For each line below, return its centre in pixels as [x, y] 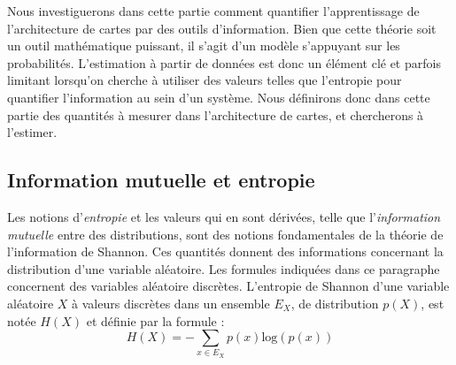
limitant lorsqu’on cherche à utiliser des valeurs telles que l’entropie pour [205, 80]
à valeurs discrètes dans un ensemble [171, 303]
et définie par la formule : [155, 320]
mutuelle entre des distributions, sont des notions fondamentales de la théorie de [225, 234]
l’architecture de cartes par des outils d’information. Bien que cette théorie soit [222, 28]
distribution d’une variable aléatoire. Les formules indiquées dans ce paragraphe [224, 268]
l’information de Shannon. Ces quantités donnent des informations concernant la [225, 251]
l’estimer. [32, 132]
